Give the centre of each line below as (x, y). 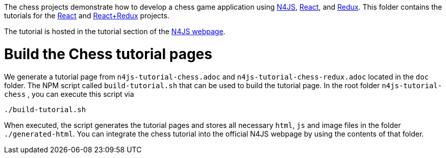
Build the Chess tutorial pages (108, 54)
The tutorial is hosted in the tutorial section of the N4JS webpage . (115, 31)
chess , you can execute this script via (69, 94)
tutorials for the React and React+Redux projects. (87, 16)
